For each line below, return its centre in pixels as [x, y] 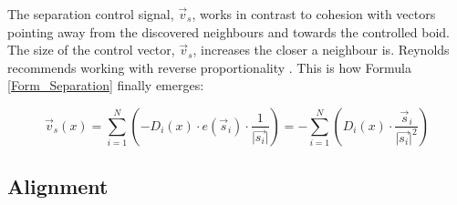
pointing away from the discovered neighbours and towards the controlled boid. [229, 31]
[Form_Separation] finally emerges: [106, 85]
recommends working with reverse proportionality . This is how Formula [209, 67]
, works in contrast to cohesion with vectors [314, 14]
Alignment [58, 186]
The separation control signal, [91, 14]
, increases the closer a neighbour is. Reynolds [321, 50]
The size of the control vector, [91, 50]
